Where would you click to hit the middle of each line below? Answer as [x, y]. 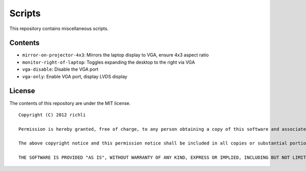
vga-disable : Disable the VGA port [60, 69]
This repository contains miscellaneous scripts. [59, 28]
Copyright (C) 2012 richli [52, 115]
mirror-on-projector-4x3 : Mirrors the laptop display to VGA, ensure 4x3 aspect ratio [116, 55]
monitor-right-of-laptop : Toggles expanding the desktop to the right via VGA [109, 62]
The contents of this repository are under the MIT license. [70, 103]
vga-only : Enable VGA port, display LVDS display [75, 76]
